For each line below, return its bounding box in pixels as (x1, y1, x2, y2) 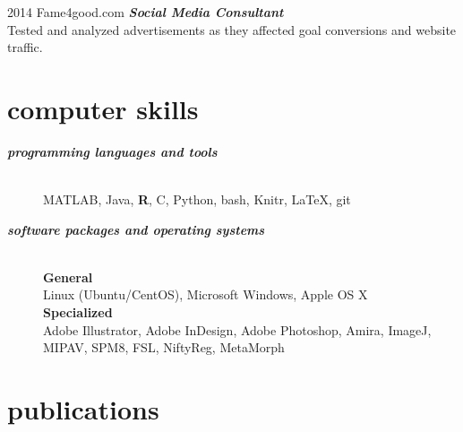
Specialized (43, 303, 113, 322)
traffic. (7, 38, 43, 56)
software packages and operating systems (7, 220, 265, 238)
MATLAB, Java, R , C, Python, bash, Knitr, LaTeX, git (43, 190, 351, 209)
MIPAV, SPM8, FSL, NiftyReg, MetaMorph (43, 338, 285, 357)
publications (7, 391, 159, 428)
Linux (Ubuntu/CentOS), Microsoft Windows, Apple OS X (43, 285, 368, 304)
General (43, 267, 93, 286)
